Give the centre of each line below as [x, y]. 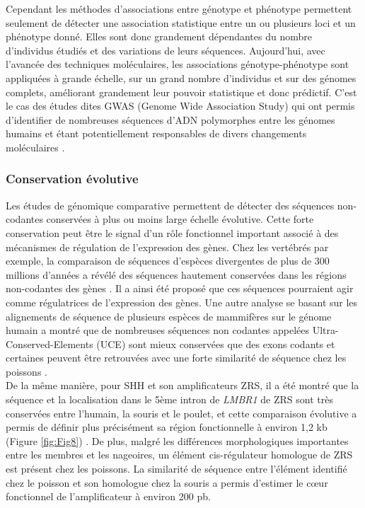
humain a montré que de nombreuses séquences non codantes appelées [158, 330]
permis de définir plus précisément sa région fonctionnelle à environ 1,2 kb [167, 427]
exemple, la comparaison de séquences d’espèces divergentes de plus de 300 [168, 261]
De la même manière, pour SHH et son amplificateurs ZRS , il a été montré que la [182, 385]
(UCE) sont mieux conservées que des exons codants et [216, 344]
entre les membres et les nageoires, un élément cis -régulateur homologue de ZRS [179, 455]
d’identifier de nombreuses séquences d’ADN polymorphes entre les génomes [170, 119]
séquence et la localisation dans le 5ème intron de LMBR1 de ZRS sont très [169, 399]
